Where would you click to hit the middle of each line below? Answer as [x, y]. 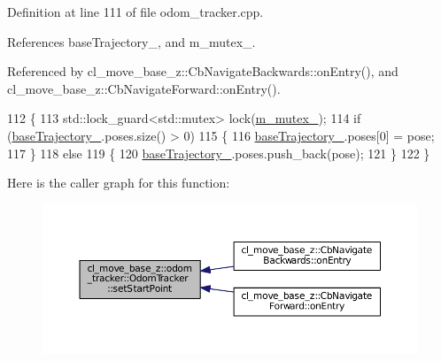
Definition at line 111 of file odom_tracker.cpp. [135, 12]
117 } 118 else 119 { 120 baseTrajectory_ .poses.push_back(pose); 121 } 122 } [219, 153]
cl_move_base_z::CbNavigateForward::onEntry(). [144, 88]
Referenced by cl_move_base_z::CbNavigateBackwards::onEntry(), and [203, 71]
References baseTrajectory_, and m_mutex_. [132, 41]
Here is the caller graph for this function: [119, 183]
